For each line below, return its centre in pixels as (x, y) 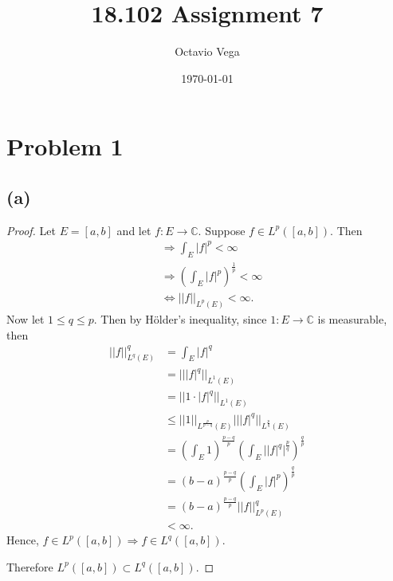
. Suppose (222, 230)
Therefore (30, 566)
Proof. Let (31, 230)
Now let (26, 318)
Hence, (23, 540)
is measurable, (352, 318)
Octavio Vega (207, 51)
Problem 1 (65, 146)
